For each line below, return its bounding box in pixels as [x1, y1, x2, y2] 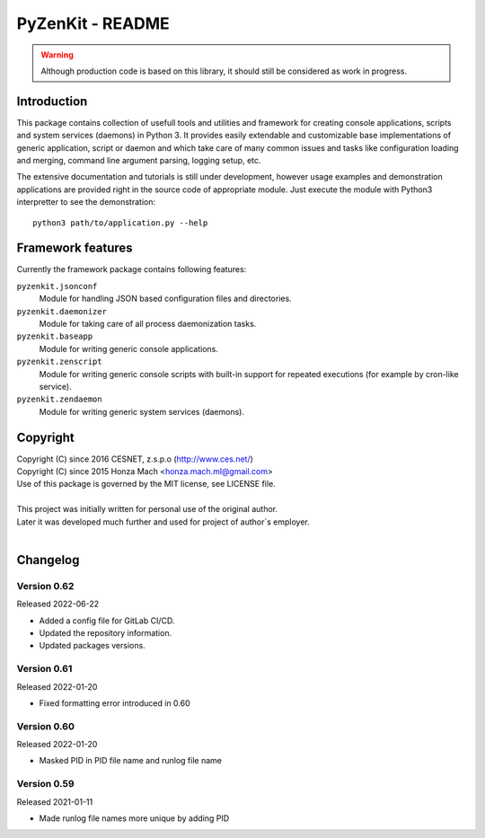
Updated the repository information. [39, 627, 172, 638]
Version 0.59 [16, 778, 75, 790]
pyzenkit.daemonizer [16, 306, 108, 316]
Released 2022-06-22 [16, 598, 100, 610]
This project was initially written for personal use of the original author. [16, 504, 278, 515]
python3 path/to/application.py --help [32, 217, 208, 228]
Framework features [16, 241, 134, 256]
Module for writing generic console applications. [39, 343, 219, 354]
